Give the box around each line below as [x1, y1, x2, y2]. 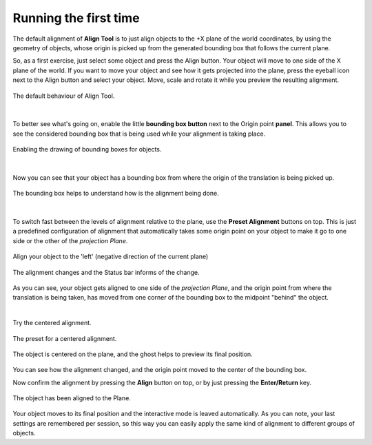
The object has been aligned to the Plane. [12, 394, 131, 402]
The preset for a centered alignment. [12, 334, 117, 342]
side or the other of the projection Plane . [12, 236, 128, 245]
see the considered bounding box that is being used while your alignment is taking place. [12, 130, 266, 138]
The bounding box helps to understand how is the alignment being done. [12, 189, 220, 198]
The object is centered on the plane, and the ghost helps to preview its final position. [12, 350, 253, 358]
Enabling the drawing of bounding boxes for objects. [12, 145, 162, 154]
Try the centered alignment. [12, 319, 92, 327]
